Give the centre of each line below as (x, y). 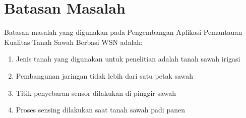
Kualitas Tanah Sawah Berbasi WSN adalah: (73, 42)
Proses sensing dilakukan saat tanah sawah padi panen (100, 110)
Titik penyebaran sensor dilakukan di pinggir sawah (96, 93)
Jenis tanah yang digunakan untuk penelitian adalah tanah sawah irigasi (128, 59)
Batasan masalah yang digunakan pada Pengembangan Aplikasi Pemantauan (123, 32)
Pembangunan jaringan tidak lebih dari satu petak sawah (105, 75)
